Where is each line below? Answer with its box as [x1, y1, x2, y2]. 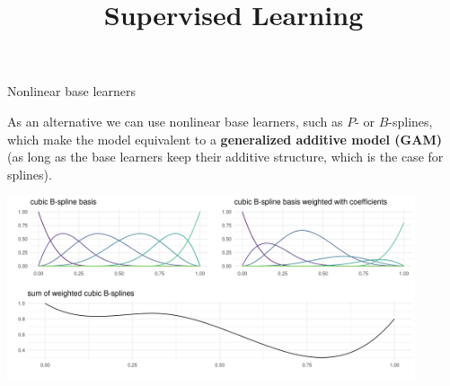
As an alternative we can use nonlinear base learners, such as [7, 111, 343, 130]
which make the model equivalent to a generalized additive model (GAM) [7, 129, 442, 148]
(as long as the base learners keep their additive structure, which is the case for [7, 147, 444, 166]
